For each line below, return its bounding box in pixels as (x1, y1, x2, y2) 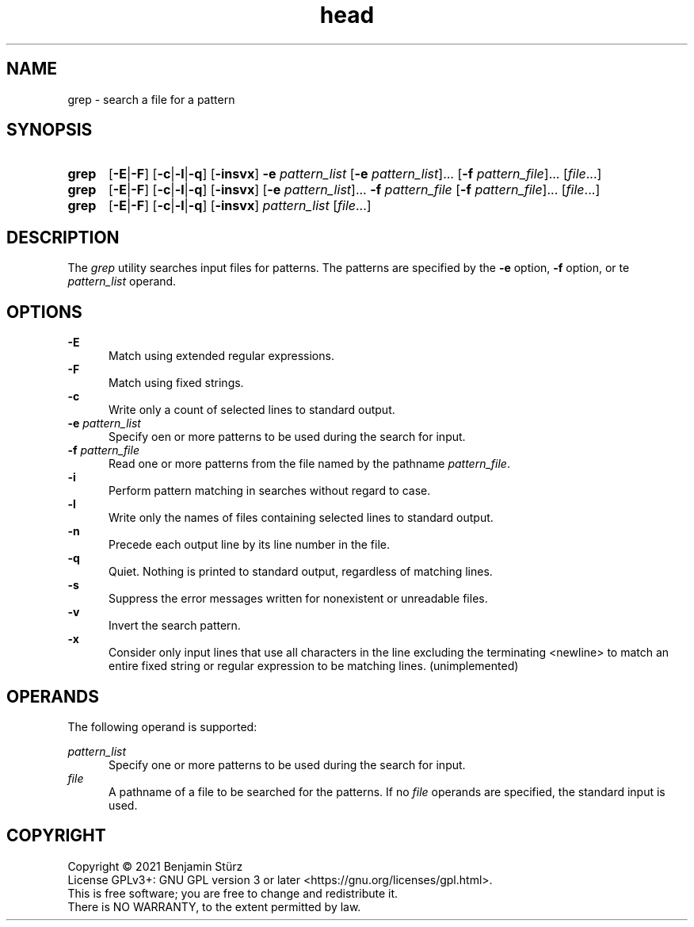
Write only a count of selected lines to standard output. (109, 403, 395, 417)
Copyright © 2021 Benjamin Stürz (67, 859, 243, 873)
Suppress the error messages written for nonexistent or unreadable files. (109, 592, 488, 606)
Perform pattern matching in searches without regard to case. (109, 484, 431, 498)
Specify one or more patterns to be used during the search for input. (109, 757, 466, 772)
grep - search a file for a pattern (67, 92, 235, 106)
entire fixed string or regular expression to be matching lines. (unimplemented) (109, 659, 519, 673)
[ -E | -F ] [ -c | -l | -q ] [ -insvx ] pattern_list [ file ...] (108, 197, 372, 214)
